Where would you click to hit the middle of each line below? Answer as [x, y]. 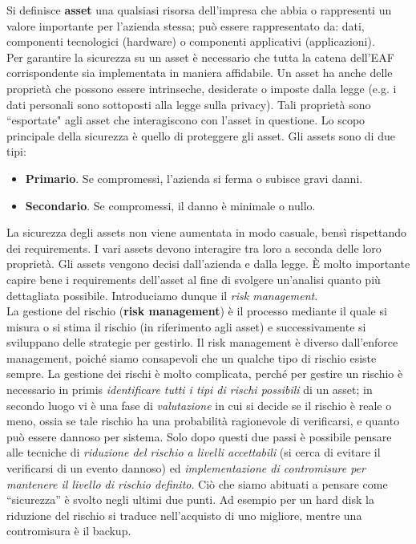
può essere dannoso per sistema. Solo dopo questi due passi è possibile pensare [199, 436]
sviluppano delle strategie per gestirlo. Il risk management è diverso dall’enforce [202, 342]
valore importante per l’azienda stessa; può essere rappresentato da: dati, [186, 25]
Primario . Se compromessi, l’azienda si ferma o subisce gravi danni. [194, 178]
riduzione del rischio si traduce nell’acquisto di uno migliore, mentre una [184, 515]
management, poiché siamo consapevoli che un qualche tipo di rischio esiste [192, 357]
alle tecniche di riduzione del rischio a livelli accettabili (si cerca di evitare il [194, 452]
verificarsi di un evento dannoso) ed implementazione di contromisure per [186, 468]
